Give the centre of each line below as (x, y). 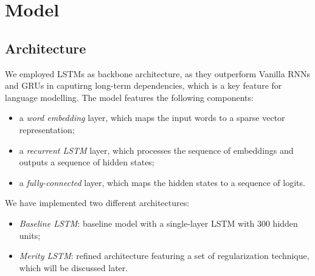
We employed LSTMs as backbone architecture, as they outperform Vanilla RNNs (158, 73)
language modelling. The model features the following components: (129, 97)
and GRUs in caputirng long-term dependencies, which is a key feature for (144, 85)
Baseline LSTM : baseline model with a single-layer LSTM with (137, 223)
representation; (47, 129)
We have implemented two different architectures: (97, 203)
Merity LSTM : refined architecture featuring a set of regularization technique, (164, 256)
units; (30, 235)
